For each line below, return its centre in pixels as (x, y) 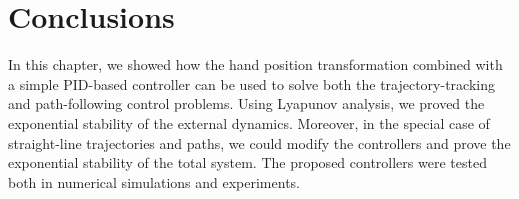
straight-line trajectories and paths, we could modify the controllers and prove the (259, 142)
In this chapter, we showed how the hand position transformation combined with (255, 64)
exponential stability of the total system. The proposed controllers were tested (247, 162)
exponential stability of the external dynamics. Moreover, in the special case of (249, 122)
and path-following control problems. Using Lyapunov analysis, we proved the (246, 103)
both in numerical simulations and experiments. (154, 181)
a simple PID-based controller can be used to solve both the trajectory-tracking (251, 83)
